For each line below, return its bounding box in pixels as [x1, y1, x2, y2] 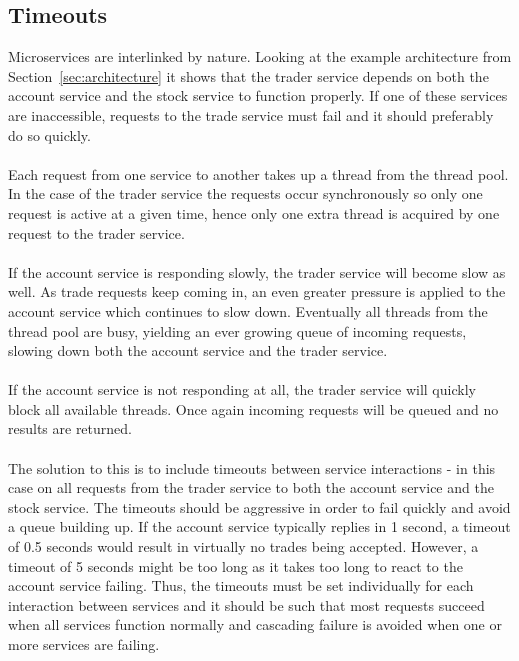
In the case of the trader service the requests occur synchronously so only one [8, 183, 483, 204]
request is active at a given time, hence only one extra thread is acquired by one [8, 202, 500, 223]
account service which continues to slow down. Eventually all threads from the [8, 300, 488, 321]
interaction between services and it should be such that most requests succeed [8, 594, 485, 615]
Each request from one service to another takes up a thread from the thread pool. [8, 163, 509, 184]
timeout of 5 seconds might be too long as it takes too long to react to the [8, 555, 463, 576]
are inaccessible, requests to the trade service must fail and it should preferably [8, 104, 494, 125]
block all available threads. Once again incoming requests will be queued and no [8, 398, 499, 419]
